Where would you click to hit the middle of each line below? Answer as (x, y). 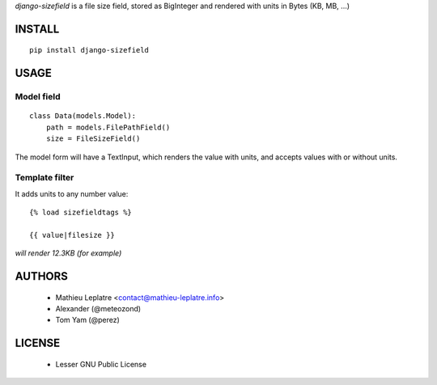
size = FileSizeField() (93, 139)
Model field (38, 97)
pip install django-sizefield (89, 50)
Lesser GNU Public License (101, 364)
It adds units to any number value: (72, 193)
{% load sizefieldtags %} (81, 213)
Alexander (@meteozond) (98, 309)
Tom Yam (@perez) (88, 320)
